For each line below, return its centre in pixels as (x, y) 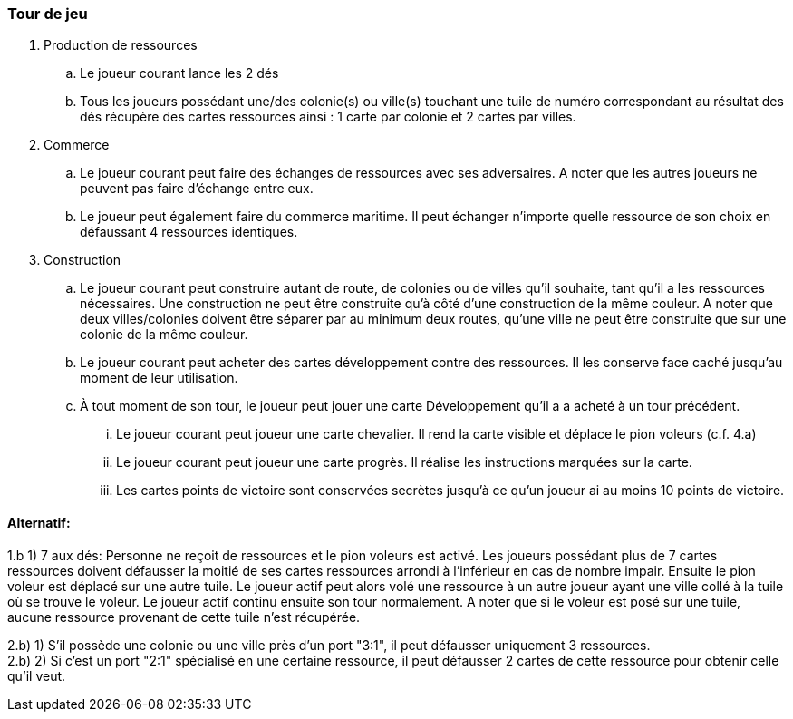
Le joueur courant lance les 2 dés (179, 73)
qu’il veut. (37, 675)
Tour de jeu (48, 14)
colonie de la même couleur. (164, 335)
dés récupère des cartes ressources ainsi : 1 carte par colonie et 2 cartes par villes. (328, 117)
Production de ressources (121, 45)
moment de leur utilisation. (159, 378)
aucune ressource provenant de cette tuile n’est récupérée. (184, 617)
